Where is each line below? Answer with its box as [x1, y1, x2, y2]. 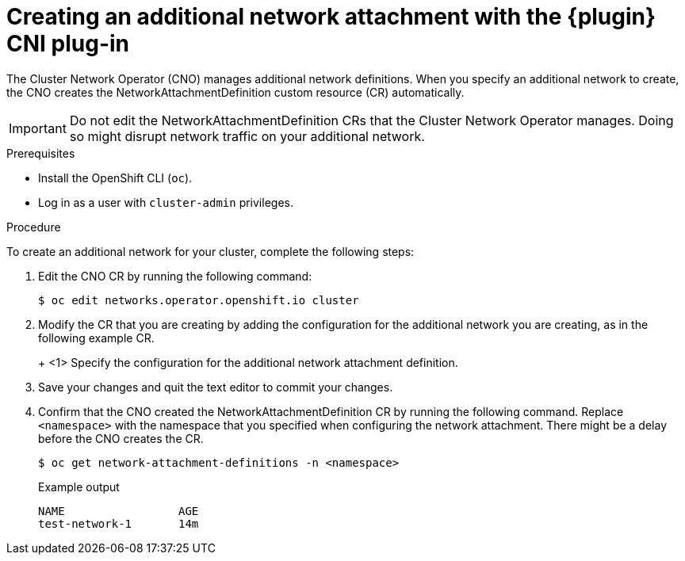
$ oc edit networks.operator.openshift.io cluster [38, 293, 359, 307]
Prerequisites [6, 146, 75, 160]
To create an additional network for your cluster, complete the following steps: [6, 244, 415, 258]
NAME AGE [38, 504, 199, 517]
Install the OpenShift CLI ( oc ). [38, 170, 193, 185]
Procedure [6, 219, 61, 234]
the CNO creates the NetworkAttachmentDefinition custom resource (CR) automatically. [6, 85, 465, 99]
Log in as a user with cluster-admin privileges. [38, 195, 293, 209]
